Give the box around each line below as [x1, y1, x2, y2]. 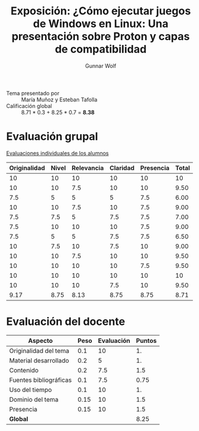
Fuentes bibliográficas [9, 376, 72, 384]
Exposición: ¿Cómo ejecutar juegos [10, 4, 191, 18]
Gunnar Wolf [85, 62, 117, 70]
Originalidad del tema [9, 346, 70, 355]
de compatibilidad [55, 43, 147, 56]
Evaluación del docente [6, 315, 125, 328]
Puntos [135, 336, 157, 345]
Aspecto [28, 336, 53, 345]
